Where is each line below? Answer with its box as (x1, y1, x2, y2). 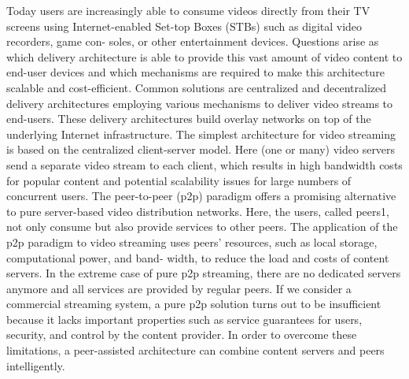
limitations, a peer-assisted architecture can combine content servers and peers (6, 342, 385, 359)
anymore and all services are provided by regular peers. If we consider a (6, 280, 352, 296)
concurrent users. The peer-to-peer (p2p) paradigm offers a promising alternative (6, 188, 396, 204)
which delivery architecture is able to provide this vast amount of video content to (6, 48, 403, 65)
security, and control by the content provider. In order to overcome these (6, 326, 357, 343)
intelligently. (6, 357, 65, 373)
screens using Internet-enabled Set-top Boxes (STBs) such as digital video (6, 17, 363, 34)
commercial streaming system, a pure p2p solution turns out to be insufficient (6, 295, 381, 312)
